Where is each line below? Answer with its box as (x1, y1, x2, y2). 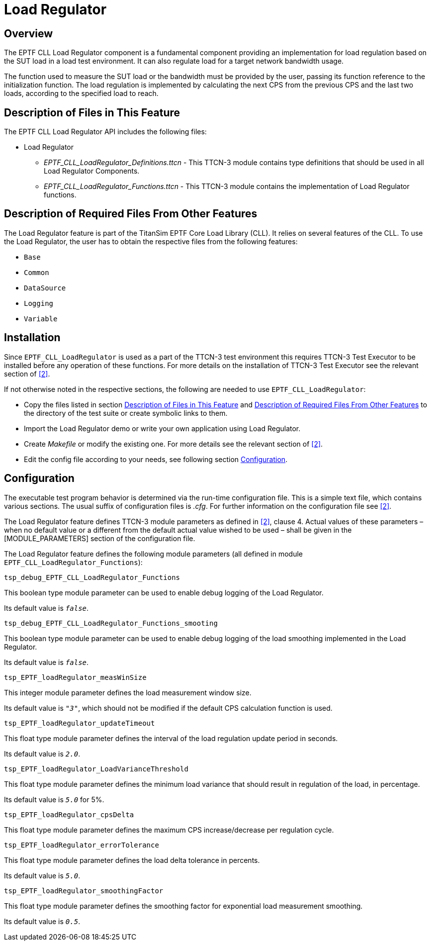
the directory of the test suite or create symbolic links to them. (24, 408, 228, 417)
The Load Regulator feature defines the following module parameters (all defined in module (4, 549, 303, 558)
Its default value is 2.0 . (4, 749, 81, 758)
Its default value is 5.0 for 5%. (4, 795, 104, 804)
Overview (4, 27, 53, 40)
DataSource (24, 283, 66, 292)
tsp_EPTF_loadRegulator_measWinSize (4, 673, 147, 681)
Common (24, 268, 49, 277)
